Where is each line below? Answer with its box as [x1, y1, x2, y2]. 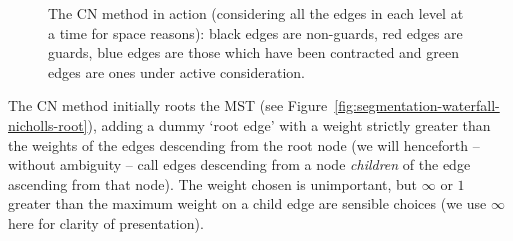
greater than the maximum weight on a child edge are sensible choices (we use [8, 193, 487, 214]
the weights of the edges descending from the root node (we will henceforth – [8, 134, 480, 155]
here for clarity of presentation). [8, 212, 204, 233]
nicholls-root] [8, 114, 88, 135]
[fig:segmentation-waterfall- [334, 95, 500, 116]
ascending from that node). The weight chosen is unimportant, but [8, 173, 418, 194]
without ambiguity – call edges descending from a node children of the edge [8, 154, 471, 175]
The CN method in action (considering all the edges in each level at [48, 3, 464, 23]
